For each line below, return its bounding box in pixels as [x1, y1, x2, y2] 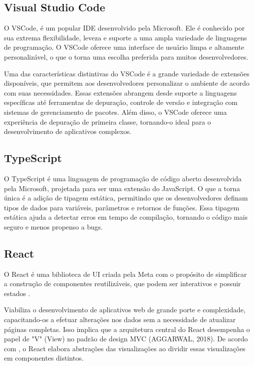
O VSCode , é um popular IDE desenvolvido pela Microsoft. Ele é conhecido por [4, 23, 245, 33]
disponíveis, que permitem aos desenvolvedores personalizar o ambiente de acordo [4, 78, 250, 88]
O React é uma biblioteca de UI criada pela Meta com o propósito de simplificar [4, 268, 247, 279]
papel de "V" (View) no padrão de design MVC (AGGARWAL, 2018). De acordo [4, 333, 248, 344]
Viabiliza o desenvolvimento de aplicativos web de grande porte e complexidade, [4, 304, 246, 315]
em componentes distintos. [4, 353, 84, 363]
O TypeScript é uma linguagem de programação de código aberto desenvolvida [4, 173, 242, 183]
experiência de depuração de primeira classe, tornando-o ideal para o [4, 116, 211, 127]
